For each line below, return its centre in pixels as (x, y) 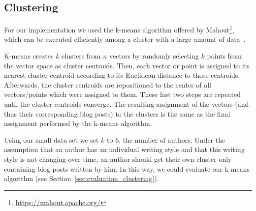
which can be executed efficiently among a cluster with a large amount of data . (125, 39)
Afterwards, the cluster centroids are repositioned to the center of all (108, 84)
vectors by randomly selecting (154, 56)
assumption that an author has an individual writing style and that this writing (124, 149)
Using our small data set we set (51, 139)
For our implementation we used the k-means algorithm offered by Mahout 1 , (119, 29)
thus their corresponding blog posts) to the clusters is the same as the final (117, 113)
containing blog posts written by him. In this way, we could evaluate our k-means (127, 168)
